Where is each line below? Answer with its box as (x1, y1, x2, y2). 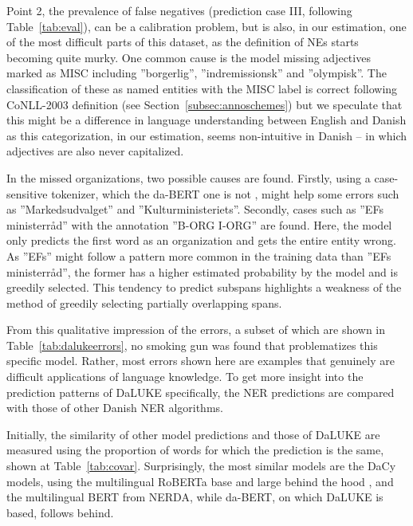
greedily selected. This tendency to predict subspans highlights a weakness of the (6, 279, 402, 296)
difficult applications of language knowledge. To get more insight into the (6, 368, 364, 385)
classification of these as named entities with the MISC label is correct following (6, 80, 398, 96)
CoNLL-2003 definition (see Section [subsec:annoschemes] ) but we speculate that (6, 96, 403, 112)
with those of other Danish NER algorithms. (6, 399, 223, 416)
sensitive (6, 185, 48, 202)
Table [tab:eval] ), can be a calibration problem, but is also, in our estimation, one (6, 18, 407, 34)
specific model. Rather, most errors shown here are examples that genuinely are (6, 352, 395, 369)
